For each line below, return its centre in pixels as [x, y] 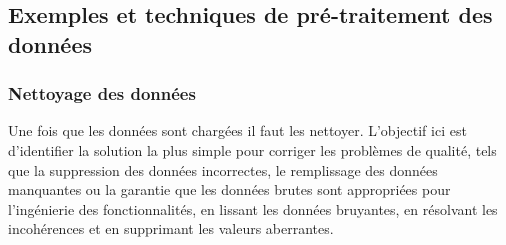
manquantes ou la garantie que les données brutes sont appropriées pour [229, 189]
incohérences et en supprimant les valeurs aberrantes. [171, 228]
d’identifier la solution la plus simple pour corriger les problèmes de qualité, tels [252, 149]
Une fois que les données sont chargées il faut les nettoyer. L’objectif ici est [237, 130]
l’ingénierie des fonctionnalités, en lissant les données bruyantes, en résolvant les [253, 208]
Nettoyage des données [102, 93]
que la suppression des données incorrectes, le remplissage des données [223, 169]
